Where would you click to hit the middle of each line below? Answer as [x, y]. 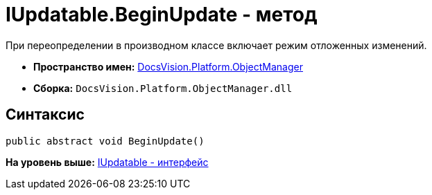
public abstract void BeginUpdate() [105, 141]
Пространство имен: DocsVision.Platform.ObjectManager [168, 66]
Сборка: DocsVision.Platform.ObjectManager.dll [163, 88]
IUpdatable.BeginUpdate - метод [162, 15]
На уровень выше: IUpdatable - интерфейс [107, 162]
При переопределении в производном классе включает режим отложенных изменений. [216, 45]
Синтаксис [45, 115]
